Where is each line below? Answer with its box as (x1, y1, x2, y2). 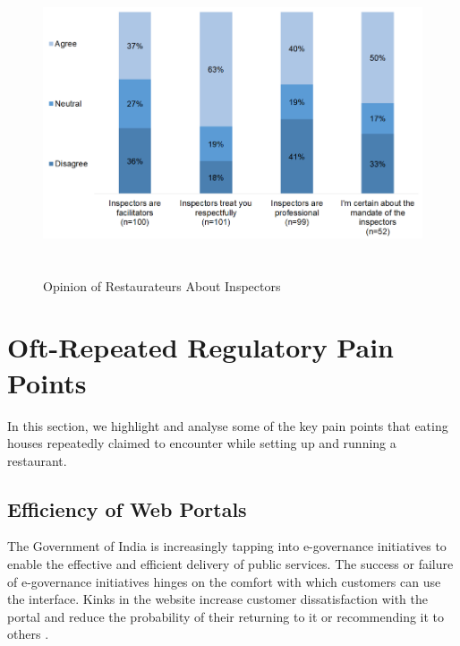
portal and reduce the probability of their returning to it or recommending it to (7, 607, 445, 625)
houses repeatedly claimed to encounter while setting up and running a (7, 434, 396, 452)
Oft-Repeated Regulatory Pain (7, 329, 394, 366)
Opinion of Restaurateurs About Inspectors (43, 276, 281, 295)
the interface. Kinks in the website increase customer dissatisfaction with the (7, 590, 429, 608)
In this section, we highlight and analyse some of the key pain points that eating (7, 416, 448, 435)
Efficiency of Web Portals (7, 495, 247, 522)
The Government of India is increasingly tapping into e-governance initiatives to (7, 537, 447, 556)
